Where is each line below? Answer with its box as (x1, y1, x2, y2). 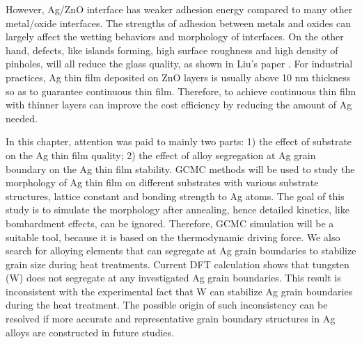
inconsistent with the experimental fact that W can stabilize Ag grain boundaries (6, 284, 353, 298)
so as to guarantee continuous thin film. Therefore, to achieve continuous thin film (6, 83, 356, 98)
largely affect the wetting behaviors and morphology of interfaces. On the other (6, 29, 344, 44)
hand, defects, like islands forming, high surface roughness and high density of (6, 42, 338, 57)
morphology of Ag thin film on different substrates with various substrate (6, 175, 319, 190)
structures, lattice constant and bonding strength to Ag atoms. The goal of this (6, 188, 345, 203)
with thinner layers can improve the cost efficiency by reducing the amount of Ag (6, 97, 352, 112)
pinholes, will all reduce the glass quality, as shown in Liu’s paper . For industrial (6, 56, 353, 71)
